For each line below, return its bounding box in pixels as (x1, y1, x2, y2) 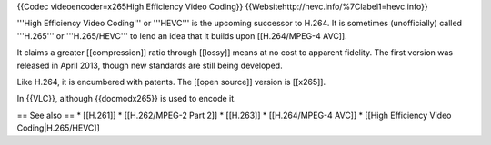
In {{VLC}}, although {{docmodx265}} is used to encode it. (16, 93, 236, 104)
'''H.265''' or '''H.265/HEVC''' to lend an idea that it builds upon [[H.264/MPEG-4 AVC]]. (16, 30, 347, 41)
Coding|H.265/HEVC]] (16, 122, 100, 133)
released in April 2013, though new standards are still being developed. (16, 60, 283, 71)
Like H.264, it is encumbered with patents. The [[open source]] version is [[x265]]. (16, 76, 326, 87)
